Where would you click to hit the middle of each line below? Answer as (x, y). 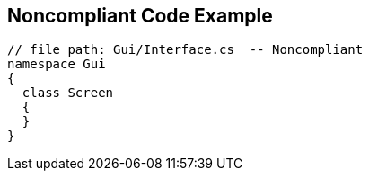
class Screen (68, 93)
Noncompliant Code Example (140, 16)
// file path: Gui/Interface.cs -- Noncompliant (185, 50)
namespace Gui (57, 64)
